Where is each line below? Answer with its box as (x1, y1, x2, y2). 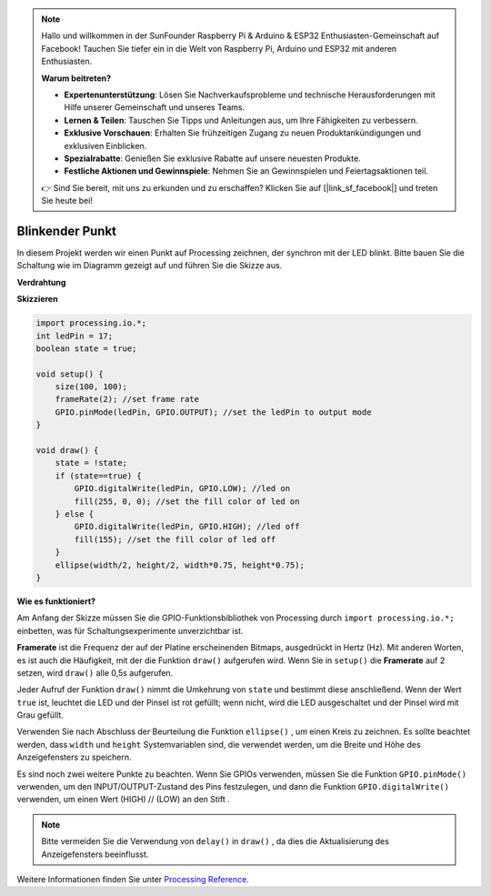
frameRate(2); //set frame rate (55, 394, 200, 405)
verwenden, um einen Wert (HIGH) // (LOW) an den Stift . (16, 794, 231, 805)
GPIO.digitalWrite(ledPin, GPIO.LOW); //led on (74, 483, 291, 494)
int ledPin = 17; (35, 330, 114, 341)
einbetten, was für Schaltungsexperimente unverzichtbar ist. (16, 625, 244, 636)
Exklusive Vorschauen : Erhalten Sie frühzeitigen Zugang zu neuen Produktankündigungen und (64, 127, 422, 138)
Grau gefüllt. (16, 710, 64, 720)
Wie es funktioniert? (16, 596, 95, 607)
